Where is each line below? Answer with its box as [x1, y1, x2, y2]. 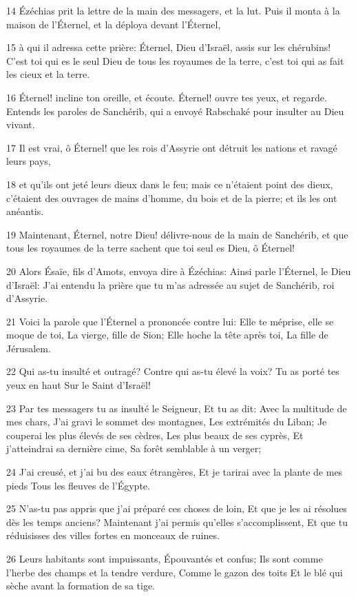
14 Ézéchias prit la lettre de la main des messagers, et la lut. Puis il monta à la [6, 3, 340, 17]
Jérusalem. [6, 341, 51, 355]
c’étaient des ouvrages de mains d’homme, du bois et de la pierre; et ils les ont [6, 190, 337, 205]
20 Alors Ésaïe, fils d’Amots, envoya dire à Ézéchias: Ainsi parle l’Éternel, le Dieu [6, 263, 351, 278]
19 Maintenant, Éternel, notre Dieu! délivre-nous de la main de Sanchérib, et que [6, 227, 348, 241]
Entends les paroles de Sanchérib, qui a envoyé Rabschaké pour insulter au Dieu [6, 103, 344, 118]
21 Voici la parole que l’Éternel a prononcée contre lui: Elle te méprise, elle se [6, 314, 334, 328]
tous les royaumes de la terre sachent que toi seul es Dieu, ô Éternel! [6, 241, 295, 255]
